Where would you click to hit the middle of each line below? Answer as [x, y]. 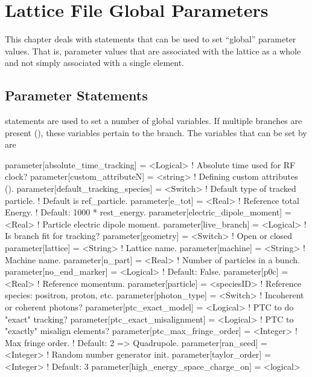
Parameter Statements [76, 95]
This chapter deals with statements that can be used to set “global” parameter [151, 39]
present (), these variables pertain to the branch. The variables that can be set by [156, 132]
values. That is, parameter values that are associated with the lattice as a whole [153, 51]
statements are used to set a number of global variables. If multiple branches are [154, 121]
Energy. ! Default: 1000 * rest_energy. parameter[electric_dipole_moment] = [148, 212]
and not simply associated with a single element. [95, 63]
